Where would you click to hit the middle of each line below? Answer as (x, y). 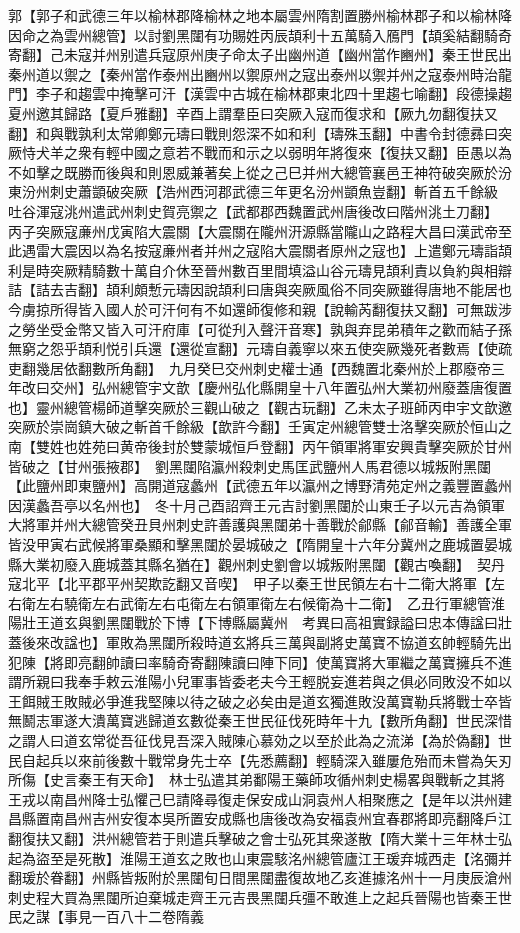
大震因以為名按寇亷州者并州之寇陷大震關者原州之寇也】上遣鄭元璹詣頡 (280, 250)
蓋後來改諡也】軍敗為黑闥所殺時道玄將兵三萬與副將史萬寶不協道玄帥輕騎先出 (260, 642)
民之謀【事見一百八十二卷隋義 (106, 916)
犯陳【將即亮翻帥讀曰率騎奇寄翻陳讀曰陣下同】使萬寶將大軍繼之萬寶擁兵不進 (260, 661)
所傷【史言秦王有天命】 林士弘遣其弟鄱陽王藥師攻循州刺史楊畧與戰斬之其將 (256, 779)
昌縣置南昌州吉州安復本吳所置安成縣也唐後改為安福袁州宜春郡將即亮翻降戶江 (260, 818)
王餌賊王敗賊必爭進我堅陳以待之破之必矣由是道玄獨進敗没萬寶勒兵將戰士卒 (253, 700)
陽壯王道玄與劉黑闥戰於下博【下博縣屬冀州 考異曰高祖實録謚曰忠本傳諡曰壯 (260, 622)
